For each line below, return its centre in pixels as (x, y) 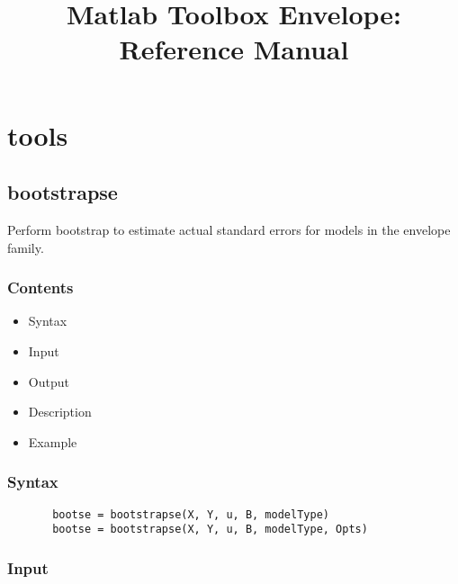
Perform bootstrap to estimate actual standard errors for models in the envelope (229, 229)
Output (49, 381)
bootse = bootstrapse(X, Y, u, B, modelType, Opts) (210, 530)
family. (26, 247)
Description (60, 412)
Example (53, 441)
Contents (40, 288)
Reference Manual (234, 49)
